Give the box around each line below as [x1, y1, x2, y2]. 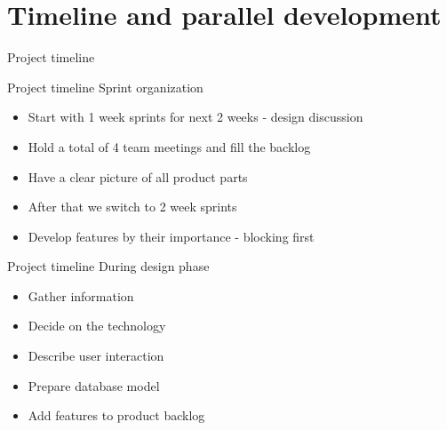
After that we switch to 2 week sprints [28, 197, 237, 216]
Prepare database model [28, 376, 160, 394]
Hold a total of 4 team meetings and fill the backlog [28, 137, 311, 155]
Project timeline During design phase [7, 257, 210, 275]
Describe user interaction [28, 346, 164, 365]
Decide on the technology [28, 316, 166, 335]
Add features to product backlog [28, 406, 205, 425]
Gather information [28, 286, 134, 305]
